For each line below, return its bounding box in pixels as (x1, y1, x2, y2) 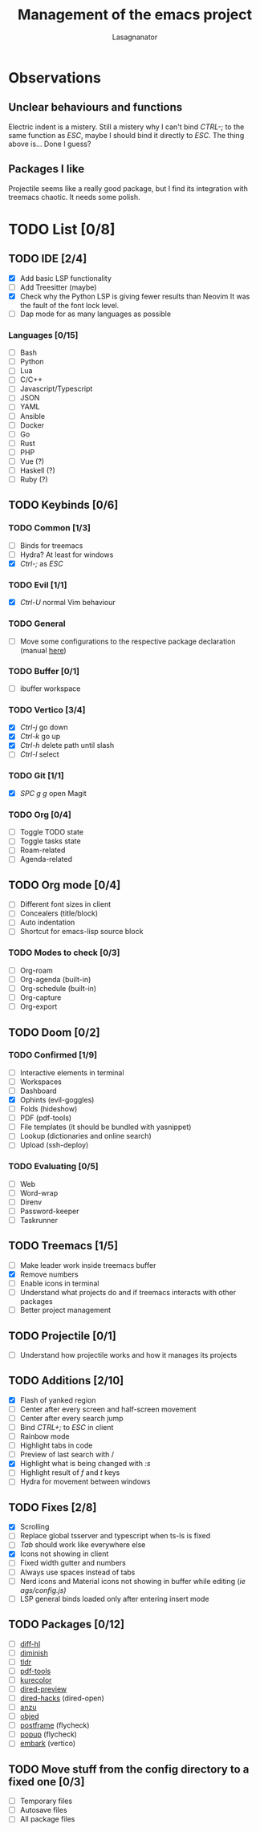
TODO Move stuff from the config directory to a (8, 1762, 250, 1776)
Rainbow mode (19, 1432, 70, 1441)
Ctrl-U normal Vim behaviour (19, 598, 116, 607)
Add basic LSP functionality (19, 273, 112, 282)
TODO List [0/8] (8, 220, 116, 238)
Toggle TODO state (19, 827, 84, 837)
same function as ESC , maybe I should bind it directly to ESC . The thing (8, 130, 245, 140)
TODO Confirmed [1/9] (8, 1050, 98, 1061)
